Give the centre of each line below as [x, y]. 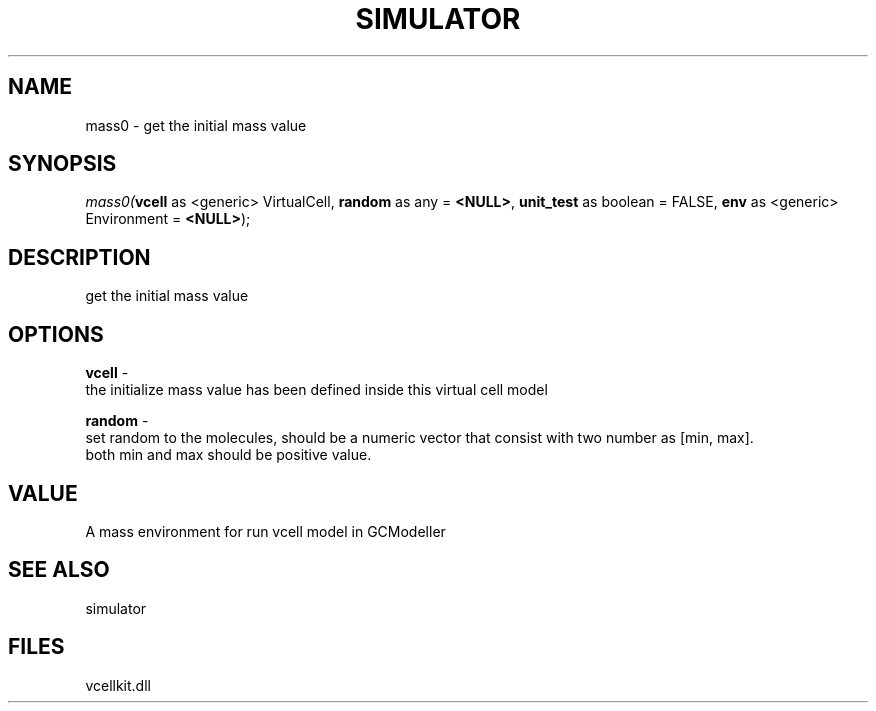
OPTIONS [56, 334]
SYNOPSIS [62, 164]
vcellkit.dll [118, 685]
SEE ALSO [59, 570]
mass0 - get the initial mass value [196, 125]
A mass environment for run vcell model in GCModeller [265, 531]
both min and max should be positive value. [228, 455]
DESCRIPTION [79, 257]
